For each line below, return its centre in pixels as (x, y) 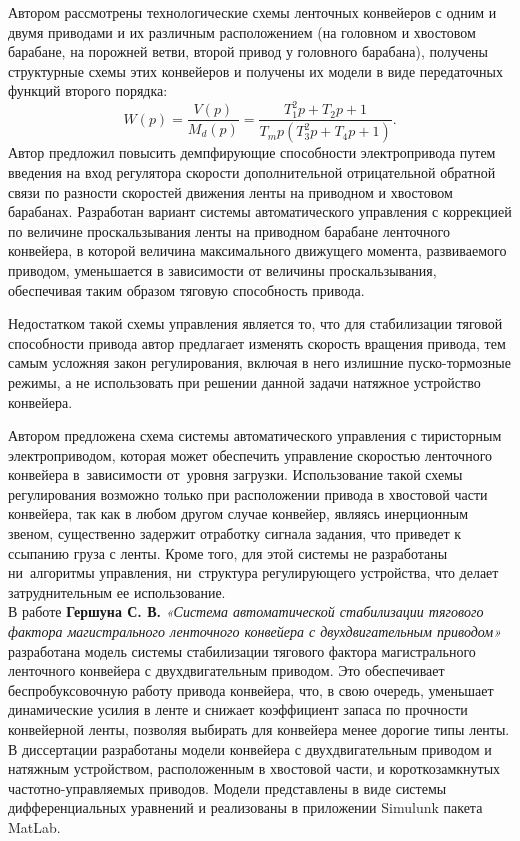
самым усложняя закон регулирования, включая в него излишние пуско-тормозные (259, 362)
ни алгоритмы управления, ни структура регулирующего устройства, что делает (253, 572)
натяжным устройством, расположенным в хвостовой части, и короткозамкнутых (254, 768)
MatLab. (34, 826)
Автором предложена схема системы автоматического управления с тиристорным (255, 435)
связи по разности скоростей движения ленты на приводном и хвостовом (230, 191)
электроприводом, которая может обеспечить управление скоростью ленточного (250, 454)
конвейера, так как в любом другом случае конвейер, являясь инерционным (238, 513)
